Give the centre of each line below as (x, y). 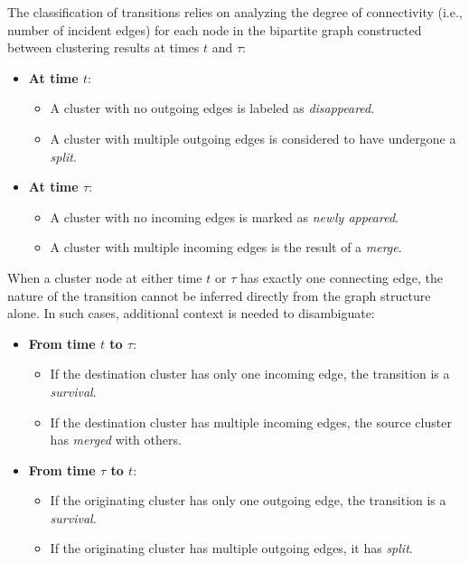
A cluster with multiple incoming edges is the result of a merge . (226, 247)
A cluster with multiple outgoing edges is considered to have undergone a (253, 138)
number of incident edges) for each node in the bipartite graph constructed (215, 29)
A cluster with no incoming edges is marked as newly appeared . (224, 216)
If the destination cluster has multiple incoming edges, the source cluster (251, 422)
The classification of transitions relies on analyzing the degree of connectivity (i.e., (235, 12)
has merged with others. (116, 440)
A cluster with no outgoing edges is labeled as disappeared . (212, 108)
